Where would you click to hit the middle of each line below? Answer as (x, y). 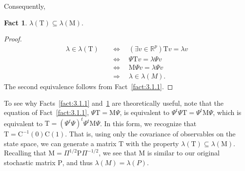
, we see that (118, 153)
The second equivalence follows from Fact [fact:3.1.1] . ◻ (89, 86)
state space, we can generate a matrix (60, 143)
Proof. (13, 39)
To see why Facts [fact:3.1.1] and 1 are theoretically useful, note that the (114, 103)
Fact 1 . (16, 22)
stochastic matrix (30, 162)
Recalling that (25, 153)
